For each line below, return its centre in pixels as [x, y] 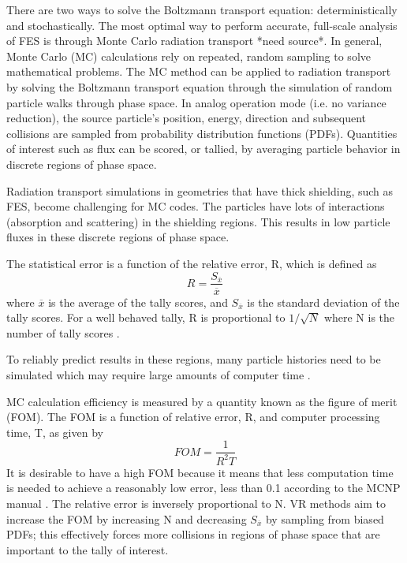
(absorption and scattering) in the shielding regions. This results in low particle [198, 221]
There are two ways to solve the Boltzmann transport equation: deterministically [202, 9]
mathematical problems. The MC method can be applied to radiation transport [199, 71]
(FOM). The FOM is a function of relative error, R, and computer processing [193, 417]
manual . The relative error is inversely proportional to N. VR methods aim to [196, 503]
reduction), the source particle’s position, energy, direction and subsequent [187, 118]
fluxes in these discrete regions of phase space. [118, 237]
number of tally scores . [63, 332]
